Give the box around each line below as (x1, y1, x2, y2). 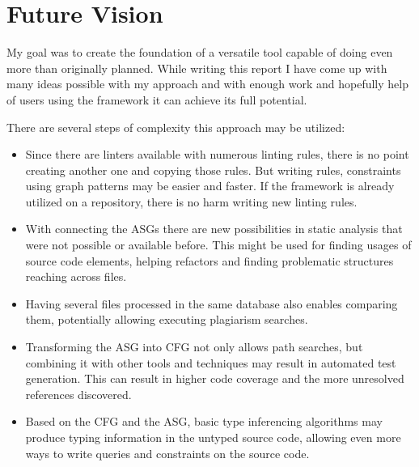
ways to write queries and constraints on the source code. (25, 444, 310, 461)
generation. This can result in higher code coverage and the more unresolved (25, 370, 404, 387)
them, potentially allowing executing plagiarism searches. (25, 311, 308, 328)
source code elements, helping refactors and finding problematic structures (25, 252, 394, 269)
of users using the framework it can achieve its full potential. (6, 91, 307, 108)
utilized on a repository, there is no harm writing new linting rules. (25, 193, 358, 210)
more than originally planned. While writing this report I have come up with (6, 59, 387, 76)
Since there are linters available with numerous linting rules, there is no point (25, 146, 409, 163)
